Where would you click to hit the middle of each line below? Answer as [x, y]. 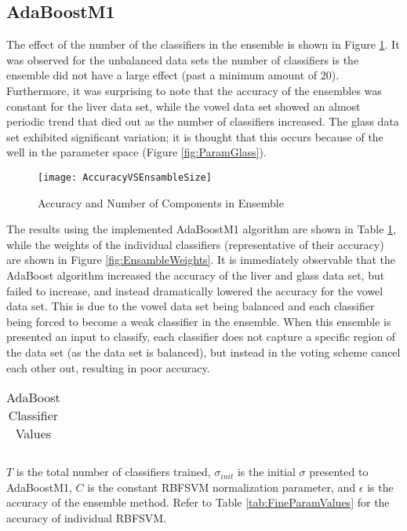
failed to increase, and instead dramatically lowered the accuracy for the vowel [195, 290]
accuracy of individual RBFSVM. [87, 517]
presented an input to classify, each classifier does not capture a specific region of [201, 337]
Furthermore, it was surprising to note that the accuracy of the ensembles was [194, 90]
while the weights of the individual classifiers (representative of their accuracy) [195, 244]
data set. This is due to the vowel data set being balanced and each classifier [191, 306]
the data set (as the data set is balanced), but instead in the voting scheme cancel [203, 352]
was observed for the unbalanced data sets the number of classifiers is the [183, 59]
